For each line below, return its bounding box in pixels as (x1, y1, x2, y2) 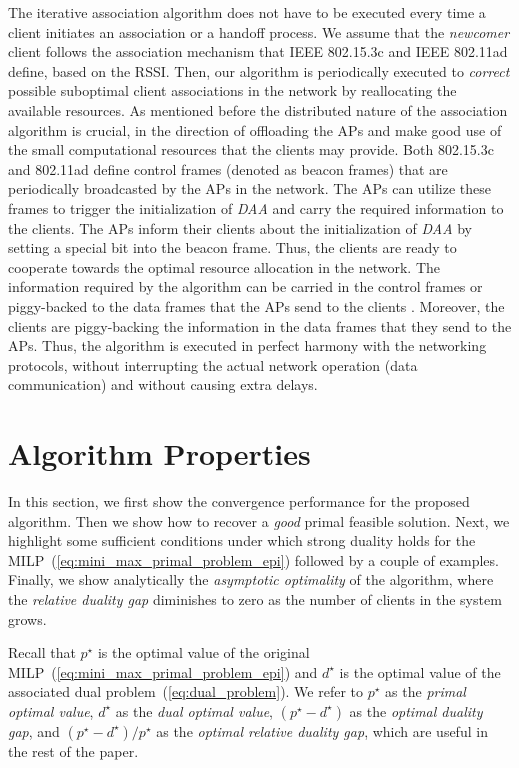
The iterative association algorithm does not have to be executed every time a (8, 2, 486, 22)
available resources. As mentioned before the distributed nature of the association (8, 99, 508, 120)
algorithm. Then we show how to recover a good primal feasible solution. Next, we (8, 510, 510, 531)
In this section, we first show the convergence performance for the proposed (8, 491, 470, 511)
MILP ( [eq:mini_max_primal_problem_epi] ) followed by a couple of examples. (8, 549, 499, 570)
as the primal (385, 681, 466, 702)
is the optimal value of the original (97, 642, 310, 663)
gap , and (8, 720, 60, 741)
